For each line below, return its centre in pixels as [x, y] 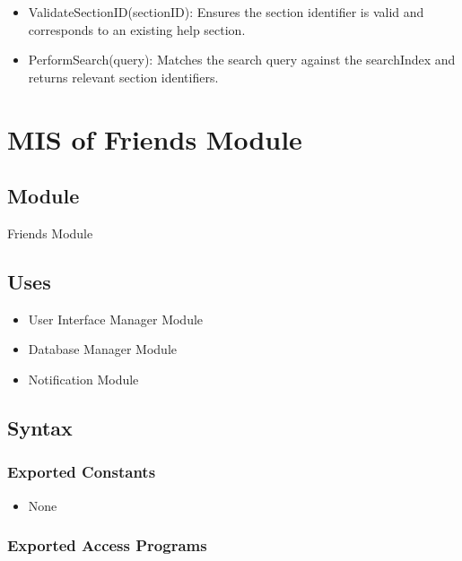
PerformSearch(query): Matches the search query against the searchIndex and [242, 60]
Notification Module [83, 379]
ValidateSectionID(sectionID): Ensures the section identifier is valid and [226, 12]
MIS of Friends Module [155, 138]
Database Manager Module [103, 349]
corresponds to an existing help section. [137, 29]
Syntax [40, 427]
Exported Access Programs [107, 545]
